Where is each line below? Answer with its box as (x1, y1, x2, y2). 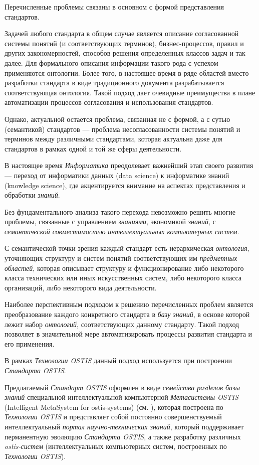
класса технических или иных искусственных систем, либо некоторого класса (5, 272, 242, 283)
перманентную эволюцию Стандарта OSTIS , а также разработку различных (5, 431, 241, 441)
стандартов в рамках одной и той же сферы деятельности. (5, 143, 182, 153)
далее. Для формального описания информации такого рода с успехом (5, 57, 218, 68)
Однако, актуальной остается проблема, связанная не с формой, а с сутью (5, 113, 230, 124)
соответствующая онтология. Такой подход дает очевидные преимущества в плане (5, 87, 255, 97)
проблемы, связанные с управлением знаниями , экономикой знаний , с (5, 216, 216, 227)
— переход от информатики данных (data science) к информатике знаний (5, 170, 229, 180)
